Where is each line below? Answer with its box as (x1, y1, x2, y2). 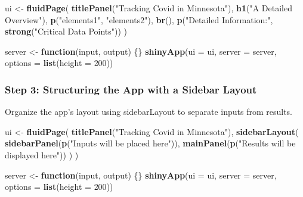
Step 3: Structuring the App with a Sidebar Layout (5, 82, 257, 96)
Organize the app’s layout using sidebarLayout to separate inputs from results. (5, 105, 293, 118)
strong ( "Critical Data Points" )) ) (5, 25, 128, 37)
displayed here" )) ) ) (5, 148, 79, 161)
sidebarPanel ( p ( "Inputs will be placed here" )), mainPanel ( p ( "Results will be (5, 137, 296, 149)
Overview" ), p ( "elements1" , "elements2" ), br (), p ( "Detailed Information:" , (5, 13, 273, 26)
